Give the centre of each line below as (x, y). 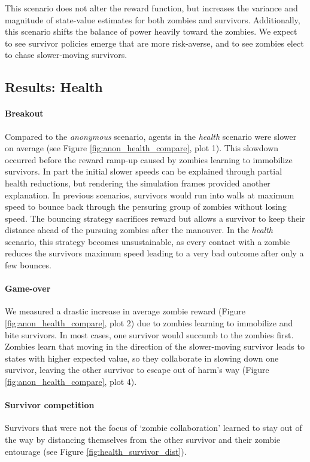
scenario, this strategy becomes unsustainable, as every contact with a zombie (148, 241)
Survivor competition (50, 405)
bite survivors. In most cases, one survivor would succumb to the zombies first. (149, 334)
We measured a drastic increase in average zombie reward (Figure (125, 311)
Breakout (24, 113)
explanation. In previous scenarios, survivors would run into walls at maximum (150, 195)
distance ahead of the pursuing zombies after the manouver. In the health (139, 230)
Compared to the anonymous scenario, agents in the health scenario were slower (151, 136)
